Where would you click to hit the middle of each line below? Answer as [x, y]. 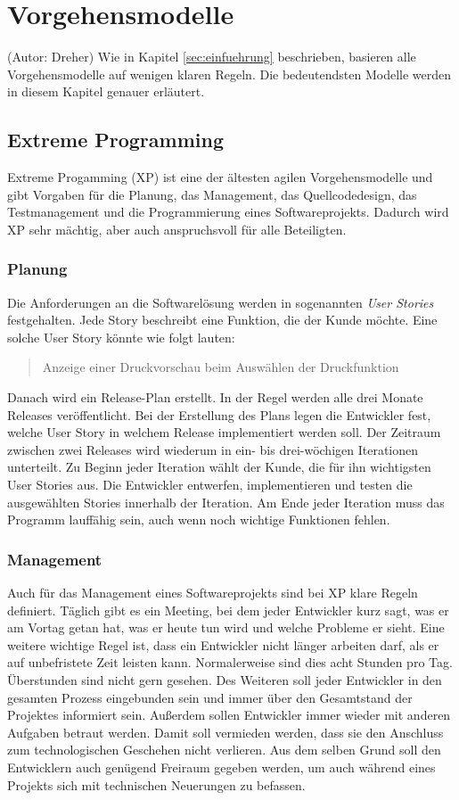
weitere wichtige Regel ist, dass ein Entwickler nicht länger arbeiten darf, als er [223, 644]
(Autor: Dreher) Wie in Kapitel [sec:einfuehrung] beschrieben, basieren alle [212, 57]
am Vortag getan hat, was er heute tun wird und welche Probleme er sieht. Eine [226, 627]
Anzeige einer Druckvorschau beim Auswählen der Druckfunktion [221, 367]
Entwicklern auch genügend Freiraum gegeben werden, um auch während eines [221, 767]
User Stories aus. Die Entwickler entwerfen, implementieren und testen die [210, 485]
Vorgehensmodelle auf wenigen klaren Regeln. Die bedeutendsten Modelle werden [229, 74]
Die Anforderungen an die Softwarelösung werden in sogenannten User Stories [221, 302]
